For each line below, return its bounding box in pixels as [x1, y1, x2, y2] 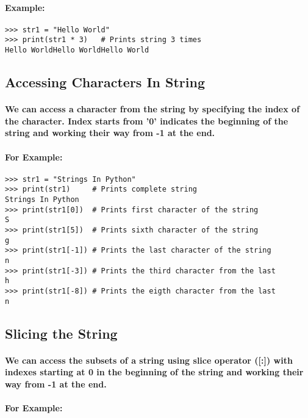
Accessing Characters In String [5, 73, 205, 92]
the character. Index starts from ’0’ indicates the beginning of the [5, 114, 288, 127]
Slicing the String [5, 323, 118, 342]
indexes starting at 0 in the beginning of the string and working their [5, 366, 304, 378]
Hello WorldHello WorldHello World [5, 46, 149, 55]
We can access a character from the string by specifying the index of [5, 103, 300, 115]
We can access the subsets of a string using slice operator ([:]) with [5, 353, 293, 366]
